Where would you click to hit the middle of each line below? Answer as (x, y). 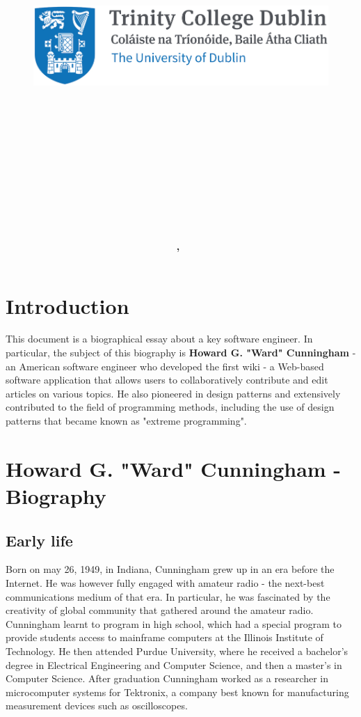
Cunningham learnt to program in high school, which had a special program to (174, 623)
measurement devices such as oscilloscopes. (97, 706)
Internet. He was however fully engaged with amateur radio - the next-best (165, 582)
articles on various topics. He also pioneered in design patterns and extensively (173, 393)
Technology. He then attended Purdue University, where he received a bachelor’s (177, 651)
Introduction (67, 305)
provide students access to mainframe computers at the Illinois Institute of (165, 637)
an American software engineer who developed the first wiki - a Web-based (165, 366)
